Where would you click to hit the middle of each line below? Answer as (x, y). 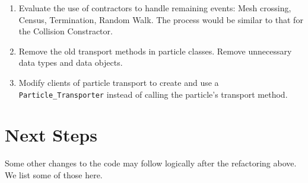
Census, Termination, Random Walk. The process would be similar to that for (161, 19)
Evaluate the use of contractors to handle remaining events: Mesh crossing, (155, 8)
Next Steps (51, 135)
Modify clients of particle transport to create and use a (119, 82)
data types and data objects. (71, 62)
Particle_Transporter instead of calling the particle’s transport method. (153, 94)
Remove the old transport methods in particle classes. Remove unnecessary (155, 51)
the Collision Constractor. (66, 31)
